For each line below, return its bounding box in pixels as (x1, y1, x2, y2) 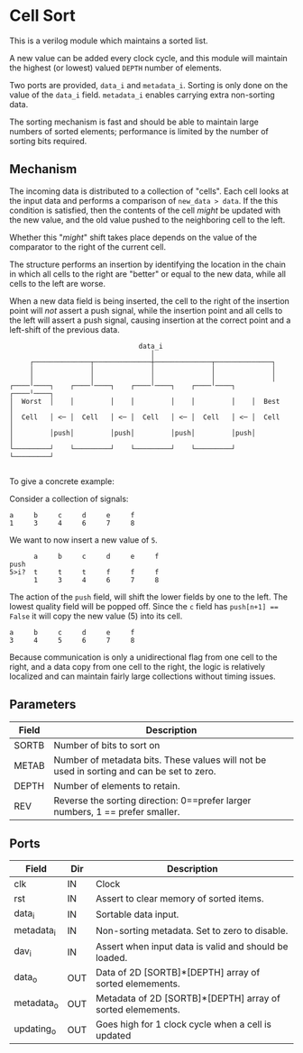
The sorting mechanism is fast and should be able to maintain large (9, 116, 259, 127)
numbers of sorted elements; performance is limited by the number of (9, 125, 269, 136)
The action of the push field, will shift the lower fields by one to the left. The (9, 591, 289, 602)
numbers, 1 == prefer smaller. (53, 805, 180, 818)
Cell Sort (9, 5, 76, 26)
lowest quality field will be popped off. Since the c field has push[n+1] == (9, 600, 279, 611)
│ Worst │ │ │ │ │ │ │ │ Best (9, 397, 280, 406)
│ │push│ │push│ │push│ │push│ (9, 428, 256, 437)
